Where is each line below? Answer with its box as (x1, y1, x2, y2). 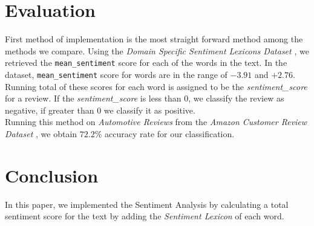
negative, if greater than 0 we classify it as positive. (5, 103, 195, 116)
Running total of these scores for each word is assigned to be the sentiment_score (5, 80, 307, 92)
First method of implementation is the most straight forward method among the (5, 33, 303, 45)
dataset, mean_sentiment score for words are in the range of (5, 68, 227, 80)
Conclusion (5, 163, 99, 187)
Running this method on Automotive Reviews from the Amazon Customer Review (5, 115, 307, 128)
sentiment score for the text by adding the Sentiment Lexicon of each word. (5, 210, 284, 222)
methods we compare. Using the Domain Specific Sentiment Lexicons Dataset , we (5, 44, 309, 57)
